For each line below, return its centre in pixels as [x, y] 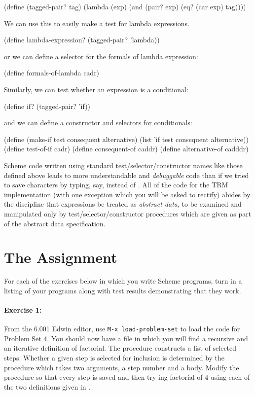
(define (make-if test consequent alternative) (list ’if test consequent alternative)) [126, 139]
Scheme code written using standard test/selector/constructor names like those [123, 165]
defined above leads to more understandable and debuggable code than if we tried [127, 175]
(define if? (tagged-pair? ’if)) [47, 106]
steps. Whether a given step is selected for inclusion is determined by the [114, 358]
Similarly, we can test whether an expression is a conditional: [96, 89]
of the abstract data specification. [55, 223]
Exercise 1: [23, 310]
